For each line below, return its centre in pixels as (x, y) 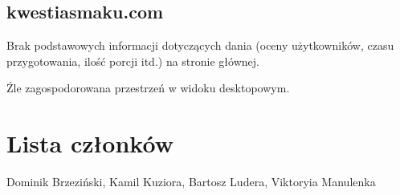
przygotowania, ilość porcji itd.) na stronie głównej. (133, 61)
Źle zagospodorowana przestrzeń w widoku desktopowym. (148, 88)
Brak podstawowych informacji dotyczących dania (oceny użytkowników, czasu (200, 45)
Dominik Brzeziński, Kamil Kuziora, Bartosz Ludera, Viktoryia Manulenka (191, 182)
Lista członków (90, 143)
